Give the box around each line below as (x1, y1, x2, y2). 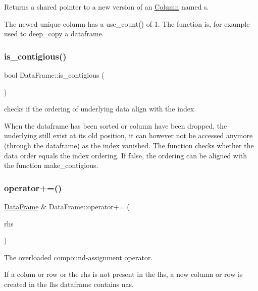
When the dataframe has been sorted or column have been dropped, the (4, 120, 227, 131)
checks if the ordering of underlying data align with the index (4, 103, 194, 114)
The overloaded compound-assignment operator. (4, 252, 153, 262)
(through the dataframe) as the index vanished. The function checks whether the (4, 140, 254, 150)
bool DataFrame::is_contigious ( (4, 70, 105, 80)
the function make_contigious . (4, 160, 98, 170)
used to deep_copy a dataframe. (4, 28, 104, 39)
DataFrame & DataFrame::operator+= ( (4, 201, 130, 211)
